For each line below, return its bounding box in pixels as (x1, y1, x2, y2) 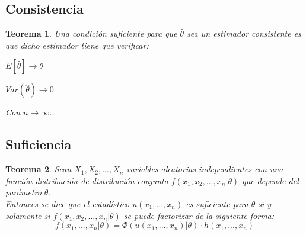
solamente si (5, 209, 50, 221)
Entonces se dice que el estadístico (5, 197, 130, 210)
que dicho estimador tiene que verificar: (5, 38, 149, 51)
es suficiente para (186, 197, 248, 210)
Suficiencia (5, 135, 72, 153)
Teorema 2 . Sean (5, 163, 72, 175)
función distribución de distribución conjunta (5, 174, 168, 186)
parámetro (5, 186, 42, 198)
